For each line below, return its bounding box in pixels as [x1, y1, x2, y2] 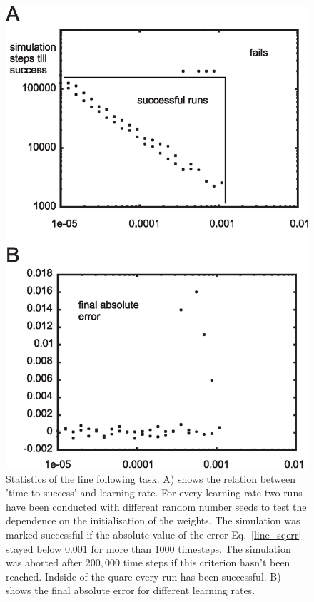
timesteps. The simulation [178, 541, 291, 556]
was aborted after [6, 555, 83, 570]
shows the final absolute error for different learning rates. [6, 583, 255, 598]
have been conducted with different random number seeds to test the [6, 499, 307, 514]
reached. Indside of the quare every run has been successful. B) [6, 568, 281, 583]
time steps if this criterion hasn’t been [123, 555, 290, 570]
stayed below [6, 541, 62, 556]
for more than [91, 541, 151, 556]
